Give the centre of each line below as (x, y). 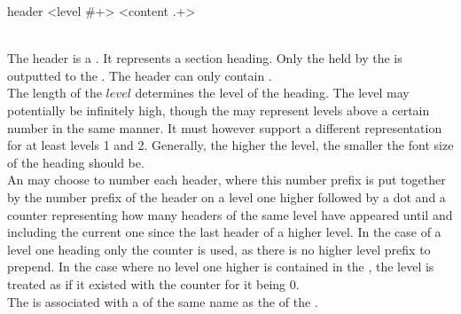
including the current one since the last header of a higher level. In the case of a (224, 232)
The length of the (55, 93)
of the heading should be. (76, 162)
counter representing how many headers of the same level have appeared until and (230, 214)
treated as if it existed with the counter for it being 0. (153, 283)
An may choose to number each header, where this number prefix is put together (227, 180)
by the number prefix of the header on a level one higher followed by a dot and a (227, 196)
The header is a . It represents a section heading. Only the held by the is (205, 58)
